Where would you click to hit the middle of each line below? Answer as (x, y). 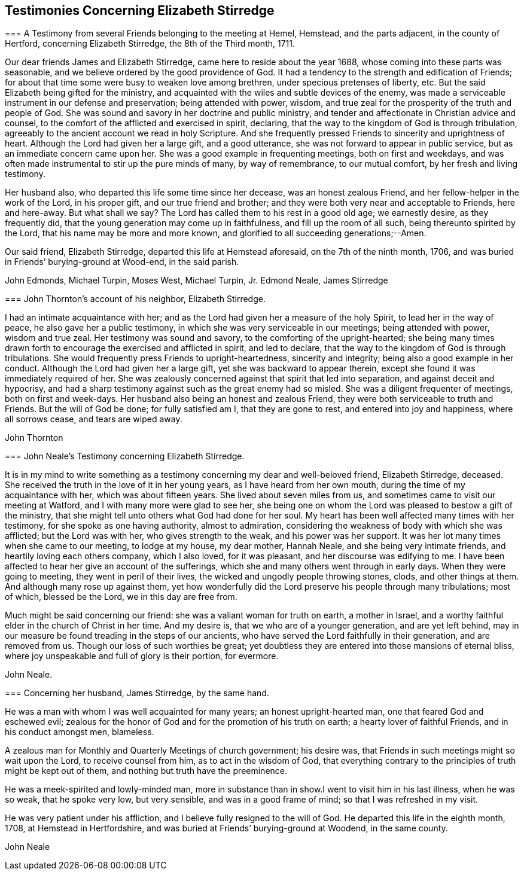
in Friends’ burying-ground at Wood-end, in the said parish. (122, 262)
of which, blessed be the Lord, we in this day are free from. (121, 597)
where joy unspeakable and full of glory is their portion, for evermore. (142, 656)
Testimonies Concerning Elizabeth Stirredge (140, 10)
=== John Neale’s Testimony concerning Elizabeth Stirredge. (125, 456)
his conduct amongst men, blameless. (80, 732)
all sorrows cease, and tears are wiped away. (94, 419)
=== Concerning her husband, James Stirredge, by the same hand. (137, 693)
